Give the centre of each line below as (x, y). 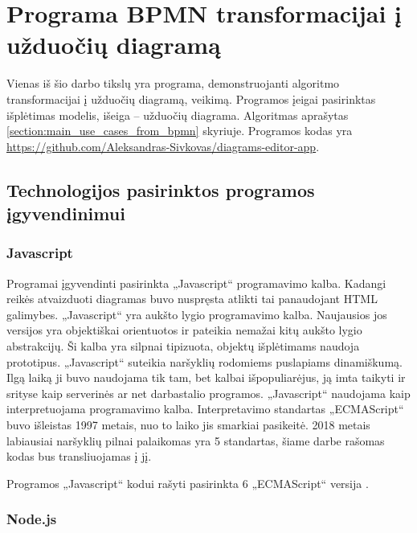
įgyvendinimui (66, 213)
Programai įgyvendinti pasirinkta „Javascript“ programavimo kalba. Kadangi (196, 283)
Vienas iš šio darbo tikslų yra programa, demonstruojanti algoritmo (173, 83)
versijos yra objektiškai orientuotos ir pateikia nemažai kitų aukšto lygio (184, 330)
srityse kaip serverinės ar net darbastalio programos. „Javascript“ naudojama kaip (208, 393)
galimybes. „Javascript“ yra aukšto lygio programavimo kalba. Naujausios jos (197, 314)
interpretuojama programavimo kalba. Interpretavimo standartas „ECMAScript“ (205, 409)
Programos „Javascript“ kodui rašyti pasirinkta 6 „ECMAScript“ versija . (188, 483)
